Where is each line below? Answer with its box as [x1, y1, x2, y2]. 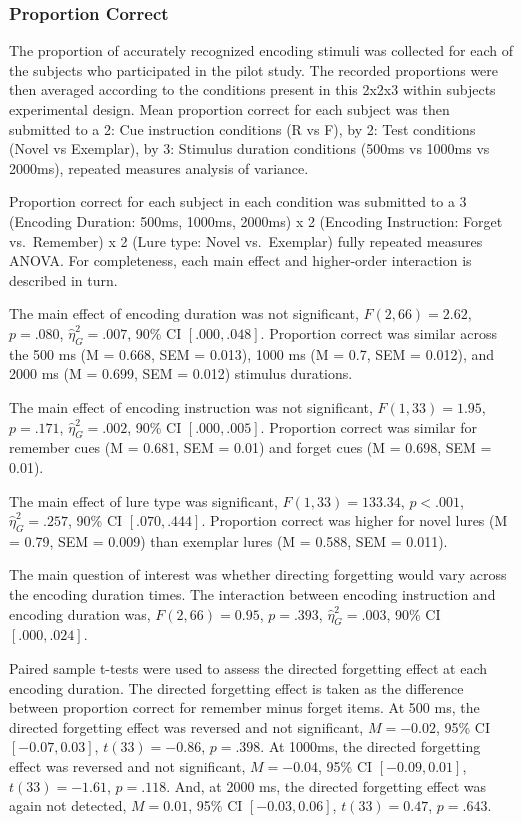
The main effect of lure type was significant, [9, 490, 278, 511]
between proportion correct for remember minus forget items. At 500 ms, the [9, 697, 480, 718]
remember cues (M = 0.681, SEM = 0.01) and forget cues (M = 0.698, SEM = [9, 437, 492, 458]
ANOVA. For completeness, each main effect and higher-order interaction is [9, 250, 472, 271]
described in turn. [9, 269, 118, 290]
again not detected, [9, 795, 127, 816]
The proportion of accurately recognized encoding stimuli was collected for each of [9, 40, 513, 61]
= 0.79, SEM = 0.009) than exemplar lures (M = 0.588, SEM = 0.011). [9, 530, 448, 551]
